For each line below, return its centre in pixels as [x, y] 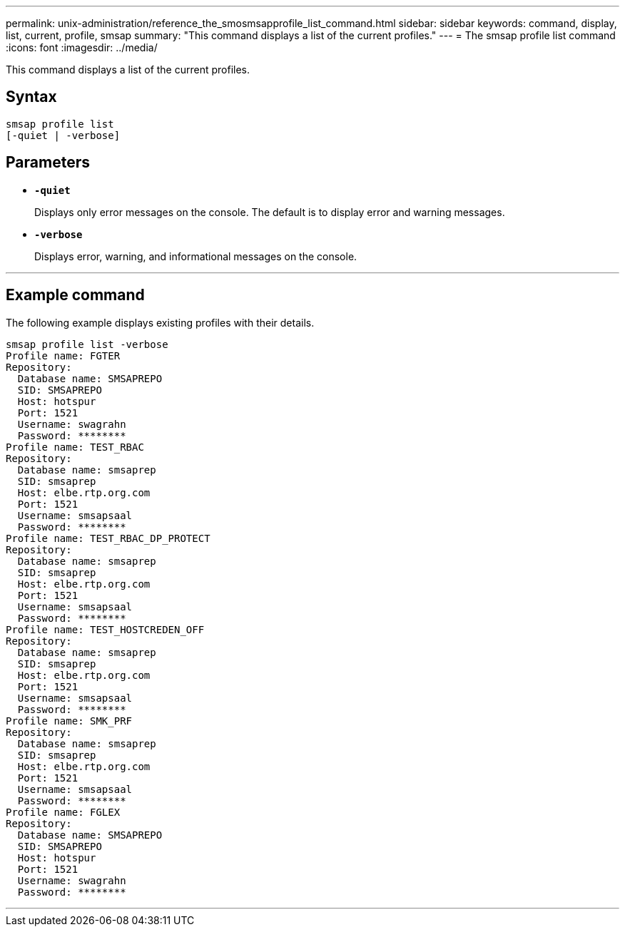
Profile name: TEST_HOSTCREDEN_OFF [105, 629]
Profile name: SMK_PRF [69, 721]
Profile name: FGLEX [63, 812]
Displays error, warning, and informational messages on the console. [196, 256]
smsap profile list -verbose [87, 344]
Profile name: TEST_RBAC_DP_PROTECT [108, 538]
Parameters [48, 163]
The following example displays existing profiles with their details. [160, 322]
